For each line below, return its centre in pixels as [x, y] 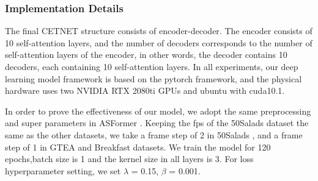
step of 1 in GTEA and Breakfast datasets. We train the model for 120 [138, 147]
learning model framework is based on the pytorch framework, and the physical [153, 78]
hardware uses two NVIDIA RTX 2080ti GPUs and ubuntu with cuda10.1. [145, 90]
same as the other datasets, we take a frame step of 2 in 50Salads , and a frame [154, 134]
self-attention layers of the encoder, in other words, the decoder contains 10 [146, 55]
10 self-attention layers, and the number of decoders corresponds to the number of [159, 42]
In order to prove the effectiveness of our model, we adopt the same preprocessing [158, 111]
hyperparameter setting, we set [63, 170]
